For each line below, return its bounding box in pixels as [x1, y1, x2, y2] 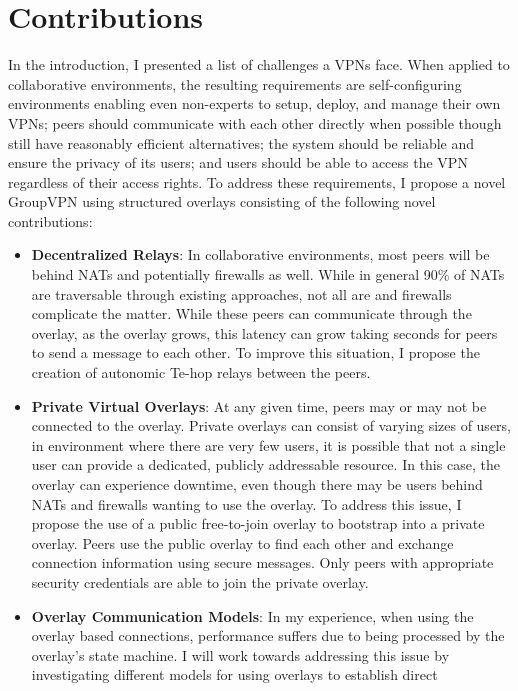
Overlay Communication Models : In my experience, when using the [31, 605, 474, 626]
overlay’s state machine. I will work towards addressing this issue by [31, 644, 450, 665]
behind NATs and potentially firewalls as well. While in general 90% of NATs [31, 264, 505, 285]
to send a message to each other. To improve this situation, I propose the [31, 342, 480, 363]
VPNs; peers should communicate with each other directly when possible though [8, 112, 502, 133]
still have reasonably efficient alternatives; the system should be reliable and [8, 132, 475, 153]
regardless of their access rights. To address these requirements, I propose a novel [8, 171, 506, 192]
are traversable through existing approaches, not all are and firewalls [31, 283, 452, 304]
